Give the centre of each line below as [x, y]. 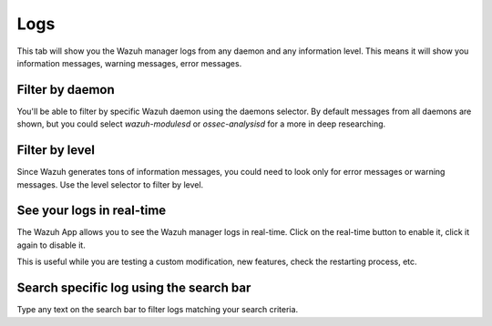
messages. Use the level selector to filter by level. [110, 184]
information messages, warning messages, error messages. [129, 63]
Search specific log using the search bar [134, 288]
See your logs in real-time [92, 211]
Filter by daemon [66, 90]
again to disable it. [51, 245]
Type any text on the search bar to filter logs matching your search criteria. [158, 310]
